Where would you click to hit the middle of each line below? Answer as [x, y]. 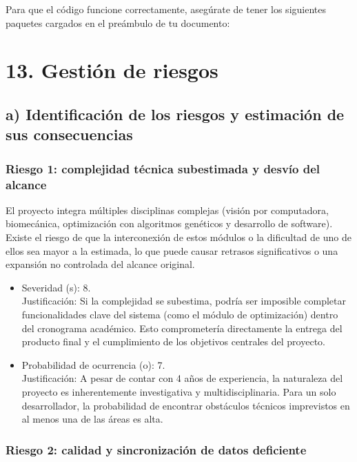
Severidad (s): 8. [56, 287]
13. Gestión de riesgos [112, 70]
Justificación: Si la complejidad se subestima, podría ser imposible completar [184, 301]
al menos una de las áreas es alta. [92, 419]
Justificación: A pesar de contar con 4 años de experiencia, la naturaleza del [182, 378]
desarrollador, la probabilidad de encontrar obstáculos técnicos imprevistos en [186, 405]
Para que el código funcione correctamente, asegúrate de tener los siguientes [166, 9]
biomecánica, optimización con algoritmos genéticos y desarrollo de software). [169, 223]
